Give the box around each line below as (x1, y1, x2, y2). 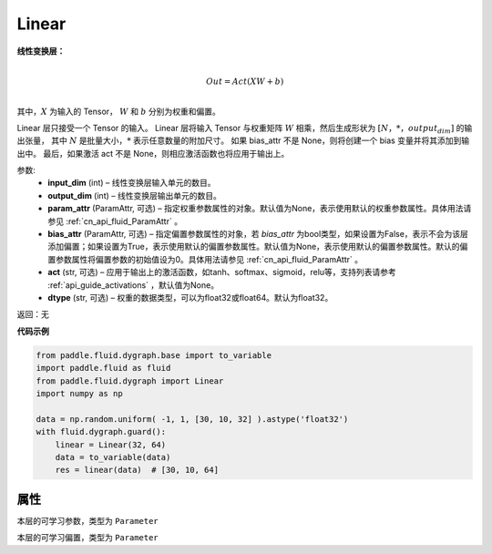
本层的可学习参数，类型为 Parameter (16, 515, 159, 526)
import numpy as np (36, 388, 123, 398)
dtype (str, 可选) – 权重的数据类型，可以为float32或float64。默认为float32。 (47, 292, 333, 303)
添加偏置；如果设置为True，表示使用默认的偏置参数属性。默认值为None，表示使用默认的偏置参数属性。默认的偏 (47, 241, 468, 252)
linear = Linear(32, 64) (55, 439, 167, 450)
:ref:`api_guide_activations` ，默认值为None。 (47, 279, 219, 291)
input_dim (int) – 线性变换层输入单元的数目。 (47, 178, 216, 189)
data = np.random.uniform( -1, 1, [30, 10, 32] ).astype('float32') (36, 414, 349, 424)
